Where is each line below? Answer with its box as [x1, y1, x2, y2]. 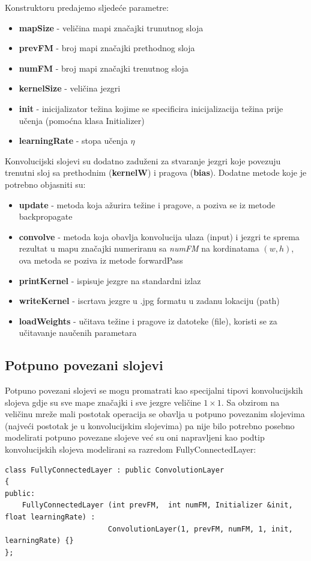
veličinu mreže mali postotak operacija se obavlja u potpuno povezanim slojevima [5, 408, 305, 420]
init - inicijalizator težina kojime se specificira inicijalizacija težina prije [19, 102, 283, 114]
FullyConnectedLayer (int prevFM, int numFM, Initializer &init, [22, 501, 293, 510]
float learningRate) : [5, 513, 95, 522]
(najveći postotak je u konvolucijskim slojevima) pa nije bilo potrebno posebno [5, 419, 295, 432]
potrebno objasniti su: [5, 178, 86, 190]
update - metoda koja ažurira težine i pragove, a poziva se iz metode [19, 198, 276, 211]
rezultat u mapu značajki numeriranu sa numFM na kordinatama [19, 242, 259, 255]
